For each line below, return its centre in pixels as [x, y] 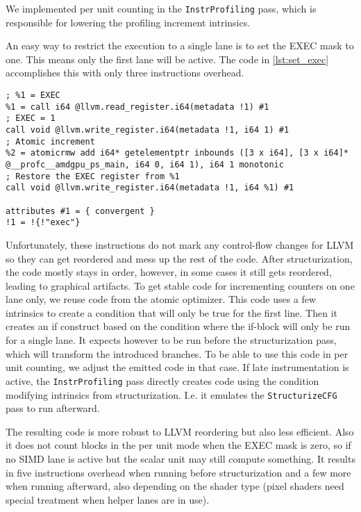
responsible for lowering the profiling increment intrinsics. [128, 22]
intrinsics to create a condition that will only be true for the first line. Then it [172, 312]
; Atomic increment [50, 141]
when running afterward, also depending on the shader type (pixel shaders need [175, 486]
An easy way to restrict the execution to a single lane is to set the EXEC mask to [180, 46]
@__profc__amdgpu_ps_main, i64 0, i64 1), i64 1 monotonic [145, 164]
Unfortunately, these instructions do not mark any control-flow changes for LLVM [180, 244]
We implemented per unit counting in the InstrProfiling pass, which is [161, 8]
